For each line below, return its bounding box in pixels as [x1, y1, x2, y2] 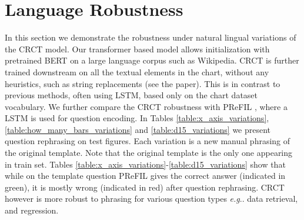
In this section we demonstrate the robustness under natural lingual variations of [5, 31, 296, 44]
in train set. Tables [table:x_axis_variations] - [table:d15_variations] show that [5, 158, 286, 170]
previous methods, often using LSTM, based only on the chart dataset [5, 89, 258, 101]
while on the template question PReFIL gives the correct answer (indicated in [5, 169, 286, 182]
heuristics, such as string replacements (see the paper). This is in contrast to [5, 77, 280, 89]
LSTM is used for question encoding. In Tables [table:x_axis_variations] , [5, 112, 269, 124]
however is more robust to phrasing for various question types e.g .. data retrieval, [5, 192, 298, 205]
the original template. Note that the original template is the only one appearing [5, 146, 293, 159]
